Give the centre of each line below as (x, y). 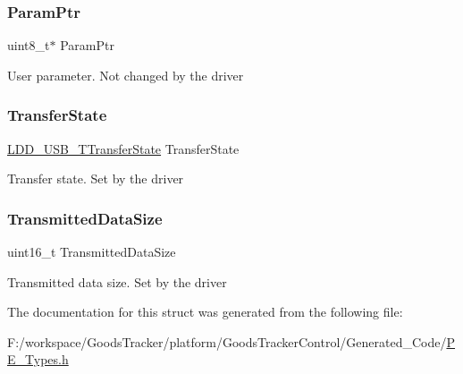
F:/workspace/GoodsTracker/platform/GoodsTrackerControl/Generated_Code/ (227, 341)
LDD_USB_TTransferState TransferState (123, 148)
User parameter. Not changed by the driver (126, 75)
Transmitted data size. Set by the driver (117, 281)
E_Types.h (38, 359)
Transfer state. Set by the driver (96, 178)
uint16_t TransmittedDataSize (92, 252)
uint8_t (29, 45)
